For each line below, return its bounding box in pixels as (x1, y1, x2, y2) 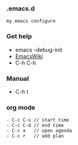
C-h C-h (15, 59, 37, 66)
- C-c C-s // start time (6, 117, 69, 123)
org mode (6, 103, 35, 111)
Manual (6, 74, 29, 83)
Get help (6, 32, 32, 41)
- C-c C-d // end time (6, 122, 64, 129)
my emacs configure (6, 18, 56, 24)
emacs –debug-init (15, 46, 63, 53)
